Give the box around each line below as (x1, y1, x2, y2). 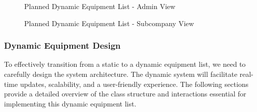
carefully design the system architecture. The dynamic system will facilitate (4, 69, 237, 79)
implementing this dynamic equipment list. (4, 98, 137, 108)
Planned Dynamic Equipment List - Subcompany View (24, 18, 194, 28)
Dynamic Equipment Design (4, 39, 121, 52)
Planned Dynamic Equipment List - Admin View (24, 1, 175, 11)
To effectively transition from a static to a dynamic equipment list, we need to (4, 59, 246, 69)
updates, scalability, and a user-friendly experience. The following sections (20, 78, 249, 89)
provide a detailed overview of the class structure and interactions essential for (4, 88, 246, 99)
